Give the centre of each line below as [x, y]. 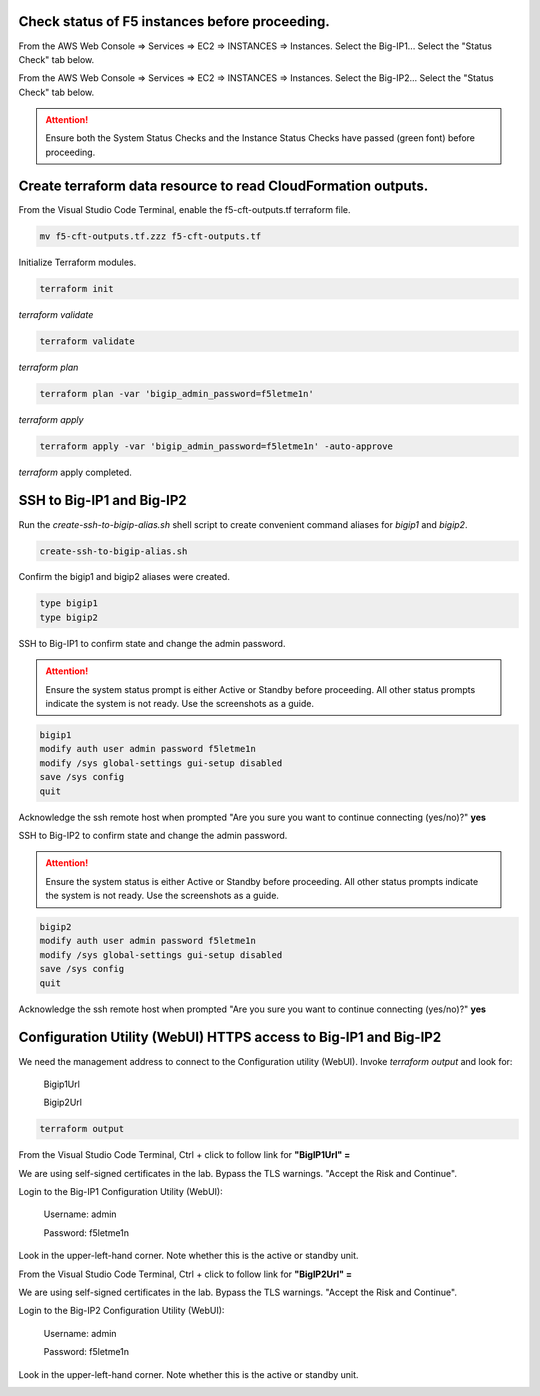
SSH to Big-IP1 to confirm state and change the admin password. [152, 643]
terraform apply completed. [75, 472]
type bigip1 [69, 603]
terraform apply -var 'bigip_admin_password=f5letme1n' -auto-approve [216, 446]
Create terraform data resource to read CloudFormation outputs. [223, 185]
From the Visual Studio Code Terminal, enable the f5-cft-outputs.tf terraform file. [184, 209]
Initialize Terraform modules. [77, 262]
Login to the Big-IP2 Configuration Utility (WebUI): [121, 1311]
